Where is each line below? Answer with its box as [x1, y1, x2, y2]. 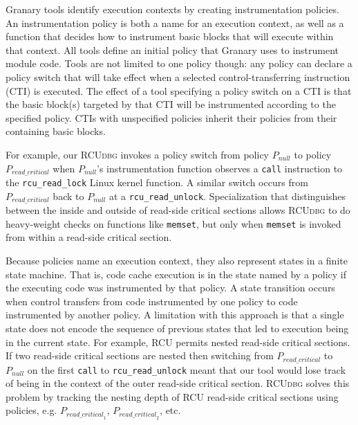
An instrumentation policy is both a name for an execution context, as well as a [6, 15, 344, 30]
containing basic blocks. [6, 124, 106, 138]
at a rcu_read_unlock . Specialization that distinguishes [109, 188, 346, 203]
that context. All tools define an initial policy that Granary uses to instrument [6, 42, 339, 57]
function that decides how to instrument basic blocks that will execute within [6, 29, 334, 44]
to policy [294, 147, 332, 161]
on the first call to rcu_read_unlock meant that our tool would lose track [27, 362, 346, 377]
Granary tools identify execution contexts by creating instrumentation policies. [6, 2, 339, 16]
